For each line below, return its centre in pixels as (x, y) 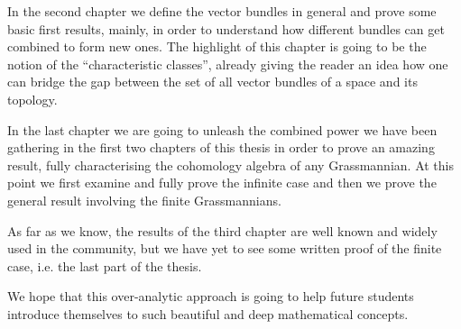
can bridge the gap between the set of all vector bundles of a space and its (212, 82)
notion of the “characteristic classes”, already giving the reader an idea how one (228, 64)
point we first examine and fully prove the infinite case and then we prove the (222, 183)
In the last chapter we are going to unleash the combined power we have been (222, 129)
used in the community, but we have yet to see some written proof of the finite (225, 248)
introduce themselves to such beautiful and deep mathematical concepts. (208, 313)
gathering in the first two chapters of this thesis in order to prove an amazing (221, 147)
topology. (32, 99)
